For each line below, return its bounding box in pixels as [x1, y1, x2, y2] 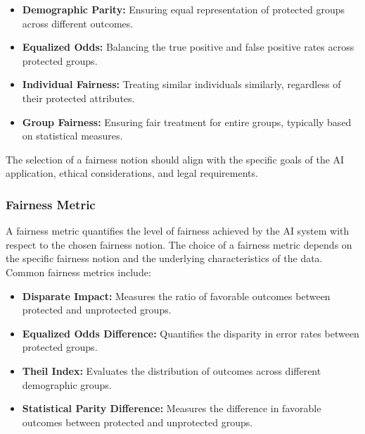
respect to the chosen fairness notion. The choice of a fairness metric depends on [6, 237, 352, 252]
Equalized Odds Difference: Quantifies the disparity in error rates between [22, 325, 359, 340]
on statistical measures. [22, 128, 123, 143]
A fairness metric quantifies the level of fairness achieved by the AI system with [6, 223, 350, 238]
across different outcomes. [22, 15, 134, 30]
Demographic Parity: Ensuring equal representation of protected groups [22, 2, 345, 16]
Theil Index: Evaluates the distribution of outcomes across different [22, 363, 321, 378]
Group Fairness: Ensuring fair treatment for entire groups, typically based [22, 114, 352, 129]
